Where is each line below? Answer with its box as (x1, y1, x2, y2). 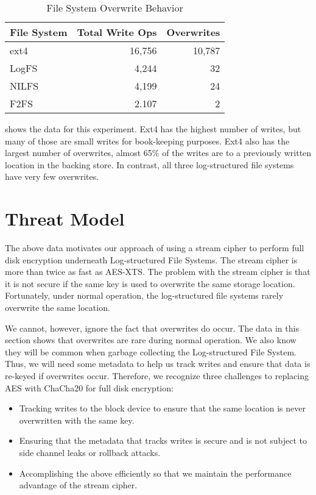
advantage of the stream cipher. (19, 479, 138, 491)
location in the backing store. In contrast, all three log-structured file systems (5, 158, 294, 171)
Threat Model (5, 206, 125, 231)
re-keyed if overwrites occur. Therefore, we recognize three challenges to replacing (5, 369, 309, 382)
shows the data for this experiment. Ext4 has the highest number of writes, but (5, 123, 301, 135)
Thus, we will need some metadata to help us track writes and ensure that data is (5, 357, 311, 370)
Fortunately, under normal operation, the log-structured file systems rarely (5, 289, 284, 302)
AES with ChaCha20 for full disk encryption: (5, 381, 174, 394)
